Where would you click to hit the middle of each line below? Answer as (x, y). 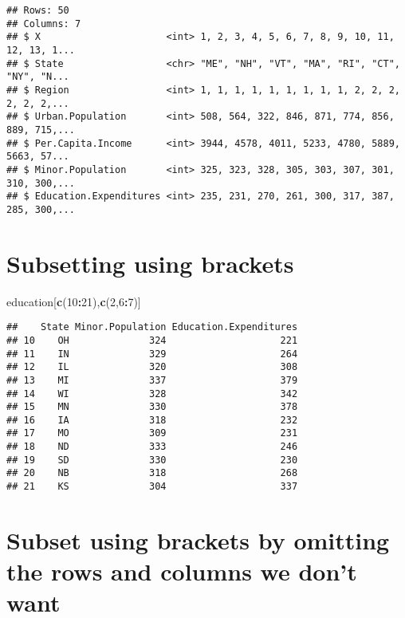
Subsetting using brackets (150, 263)
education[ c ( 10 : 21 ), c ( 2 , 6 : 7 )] (74, 301)
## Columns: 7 (44, 24)
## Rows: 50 (38, 10)
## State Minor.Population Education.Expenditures (152, 327)
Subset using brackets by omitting (198, 539)
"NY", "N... (38, 77)
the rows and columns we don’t (182, 571)
